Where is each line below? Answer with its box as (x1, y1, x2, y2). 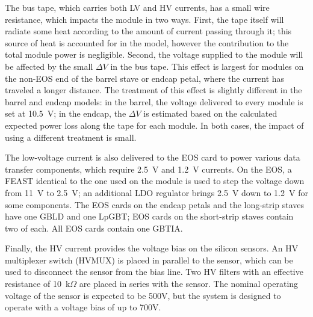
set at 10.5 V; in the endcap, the (5, 107, 126, 120)
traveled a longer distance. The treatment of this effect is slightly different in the (5, 84, 302, 96)
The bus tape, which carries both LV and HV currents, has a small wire (5, 1, 270, 13)
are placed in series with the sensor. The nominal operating (79, 277, 299, 290)
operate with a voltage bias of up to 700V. (5, 301, 161, 313)
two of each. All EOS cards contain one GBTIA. (5, 221, 183, 234)
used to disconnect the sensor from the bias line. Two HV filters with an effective (5, 265, 303, 278)
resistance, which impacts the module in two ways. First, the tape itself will (5, 13, 284, 25)
